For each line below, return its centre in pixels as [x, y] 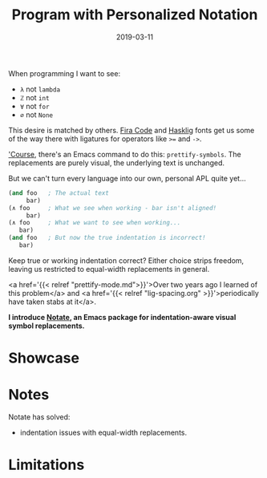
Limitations [47, 465]
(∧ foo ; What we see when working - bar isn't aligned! [113, 208]
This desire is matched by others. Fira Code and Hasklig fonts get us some [131, 130]
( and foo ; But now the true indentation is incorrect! [107, 238]
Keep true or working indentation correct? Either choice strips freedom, [126, 260]
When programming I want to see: [65, 73]
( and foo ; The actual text [59, 193]
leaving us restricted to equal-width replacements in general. [109, 269]
